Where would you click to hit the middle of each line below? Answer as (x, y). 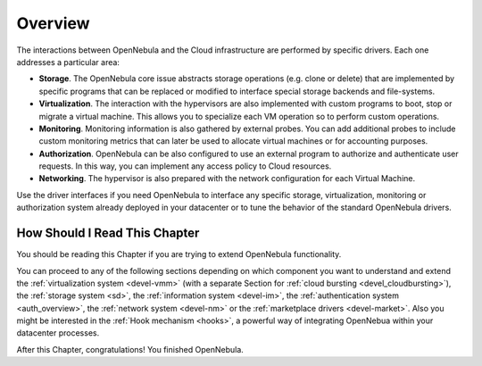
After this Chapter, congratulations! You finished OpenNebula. (130, 349)
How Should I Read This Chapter (108, 233)
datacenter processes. (58, 333)
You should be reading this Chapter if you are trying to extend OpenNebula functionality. (179, 254)
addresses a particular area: (68, 62)
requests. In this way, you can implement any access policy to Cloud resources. (185, 166)
